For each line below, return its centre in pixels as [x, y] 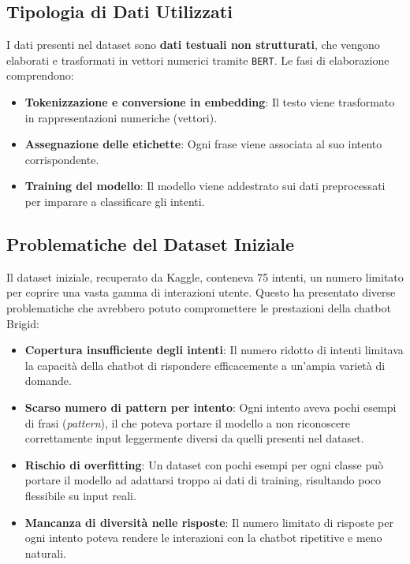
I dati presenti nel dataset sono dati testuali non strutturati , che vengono [193, 45]
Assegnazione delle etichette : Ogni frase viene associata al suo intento [203, 144]
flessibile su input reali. [80, 495]
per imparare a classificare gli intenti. [115, 202]
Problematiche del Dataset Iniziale [151, 244]
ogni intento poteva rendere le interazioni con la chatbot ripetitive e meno [203, 538]
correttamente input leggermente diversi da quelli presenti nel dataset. [194, 438]
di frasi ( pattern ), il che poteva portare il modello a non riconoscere [187, 422]
